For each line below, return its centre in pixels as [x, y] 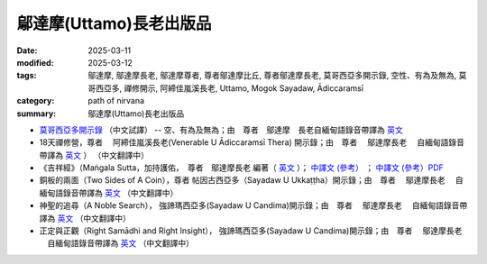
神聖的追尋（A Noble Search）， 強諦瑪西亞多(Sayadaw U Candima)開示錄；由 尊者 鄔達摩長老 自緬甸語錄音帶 [253, 205]
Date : [27, 50]
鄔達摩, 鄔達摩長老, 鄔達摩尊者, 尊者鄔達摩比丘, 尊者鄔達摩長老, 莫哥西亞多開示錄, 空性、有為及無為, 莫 [277, 76]
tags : [27, 76]
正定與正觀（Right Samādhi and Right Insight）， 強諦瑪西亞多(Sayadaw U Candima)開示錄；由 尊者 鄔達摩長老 [251, 231]
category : [36, 101]
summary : [37, 114]
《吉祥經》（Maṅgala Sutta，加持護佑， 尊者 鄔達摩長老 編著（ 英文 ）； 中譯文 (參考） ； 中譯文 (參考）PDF [241, 168]
